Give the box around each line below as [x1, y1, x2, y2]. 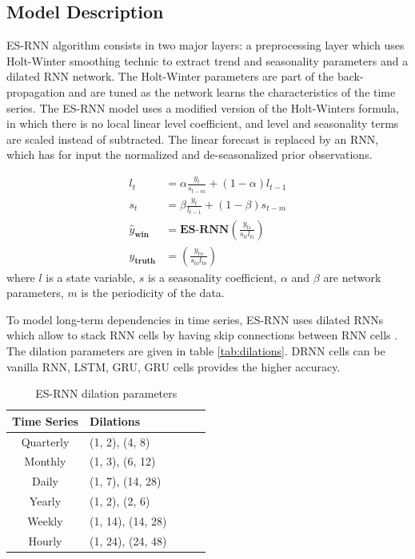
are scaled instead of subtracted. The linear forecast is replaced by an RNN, [6, 130, 379, 147]
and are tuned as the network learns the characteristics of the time [68, 83, 396, 100]
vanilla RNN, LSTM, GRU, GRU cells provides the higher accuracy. [6, 358, 341, 375]
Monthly [24, 453, 66, 470]
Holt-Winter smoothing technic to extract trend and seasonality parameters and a [6, 52, 409, 69]
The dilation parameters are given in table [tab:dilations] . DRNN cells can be [6, 342, 385, 359]
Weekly [27, 512, 63, 529]
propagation [6, 83, 66, 100]
